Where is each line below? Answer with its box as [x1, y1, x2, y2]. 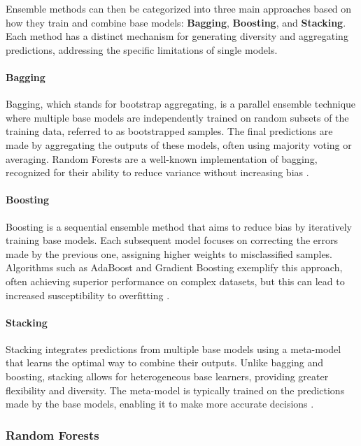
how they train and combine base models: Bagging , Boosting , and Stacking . [6, 15, 346, 29]
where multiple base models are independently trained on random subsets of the [6, 110, 349, 124]
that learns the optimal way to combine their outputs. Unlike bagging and [6, 355, 324, 370]
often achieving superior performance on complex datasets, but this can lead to [6, 273, 345, 288]
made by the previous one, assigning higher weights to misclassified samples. [6, 246, 333, 261]
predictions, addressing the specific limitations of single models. [6, 42, 278, 57]
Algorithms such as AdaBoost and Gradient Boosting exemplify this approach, [6, 260, 343, 275]
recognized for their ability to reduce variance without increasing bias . [6, 165, 309, 180]
